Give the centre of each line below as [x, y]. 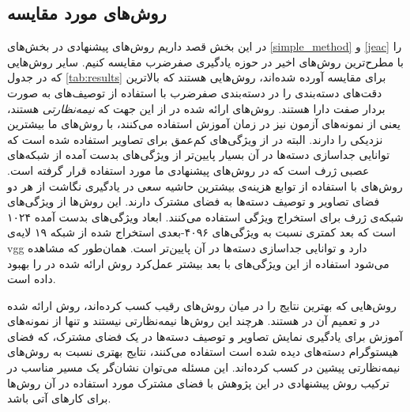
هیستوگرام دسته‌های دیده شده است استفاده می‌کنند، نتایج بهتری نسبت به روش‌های [203, 352]
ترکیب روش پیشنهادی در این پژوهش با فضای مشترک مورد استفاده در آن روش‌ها [198, 382]
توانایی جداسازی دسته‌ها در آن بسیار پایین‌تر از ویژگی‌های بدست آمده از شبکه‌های [199, 155]
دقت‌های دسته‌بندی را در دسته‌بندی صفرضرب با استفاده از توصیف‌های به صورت [195, 92]
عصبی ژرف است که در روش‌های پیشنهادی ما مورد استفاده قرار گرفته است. [188, 170]
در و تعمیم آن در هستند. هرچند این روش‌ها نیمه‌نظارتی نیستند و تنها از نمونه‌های [194, 321]
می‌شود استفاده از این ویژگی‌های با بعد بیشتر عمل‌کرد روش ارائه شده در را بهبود [198, 263]
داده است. [32, 279]
